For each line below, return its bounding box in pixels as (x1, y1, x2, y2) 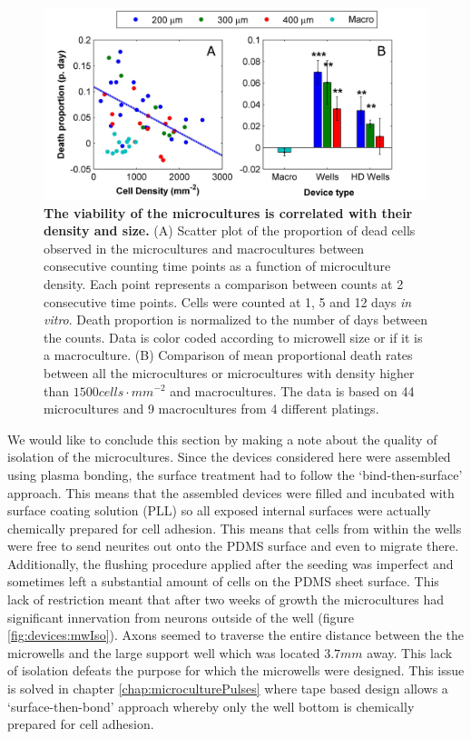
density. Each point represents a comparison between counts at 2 (44, 274, 404, 293)
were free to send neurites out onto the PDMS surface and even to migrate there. (7, 536, 459, 555)
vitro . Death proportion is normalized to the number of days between (44, 310, 427, 329)
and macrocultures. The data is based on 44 (170, 381, 415, 400)
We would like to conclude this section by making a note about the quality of (7, 429, 437, 448)
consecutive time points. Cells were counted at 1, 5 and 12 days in (44, 292, 412, 311)
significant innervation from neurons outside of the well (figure (7, 607, 354, 626)
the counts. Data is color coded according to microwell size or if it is (44, 327, 423, 346)
